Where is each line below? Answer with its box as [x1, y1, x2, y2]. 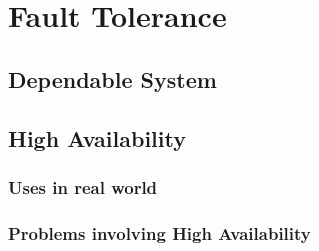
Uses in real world [8, 174, 158, 199]
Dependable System [8, 63, 217, 94]
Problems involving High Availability [8, 220, 311, 245]
